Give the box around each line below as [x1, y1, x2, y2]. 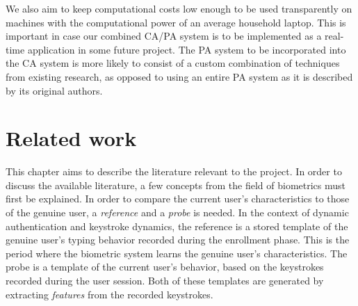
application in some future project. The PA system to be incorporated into [27, 42, 346, 56]
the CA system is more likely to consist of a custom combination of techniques [6, 56, 340, 70]
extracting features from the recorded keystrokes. [6, 287, 213, 301]
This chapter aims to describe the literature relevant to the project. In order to [6, 164, 342, 179]
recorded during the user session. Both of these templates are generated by [6, 273, 324, 288]
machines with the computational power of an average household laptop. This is [6, 15, 346, 29]
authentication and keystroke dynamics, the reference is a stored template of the [6, 218, 348, 233]
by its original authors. [6, 83, 103, 97]
